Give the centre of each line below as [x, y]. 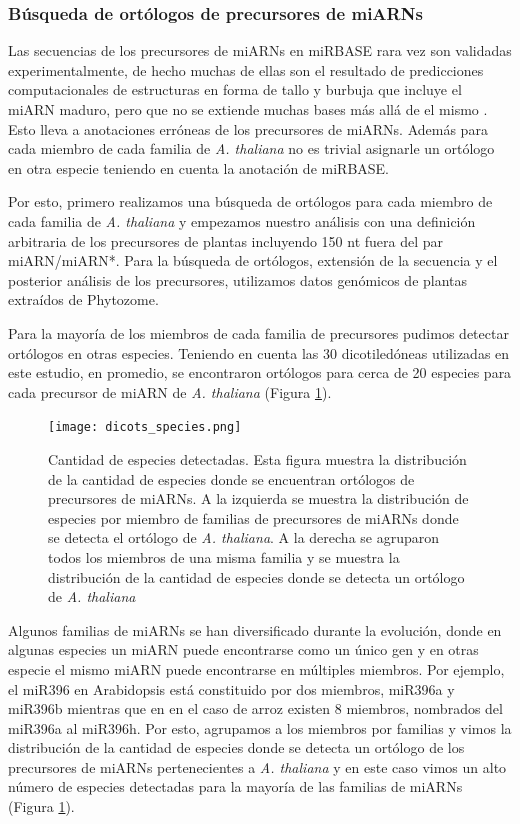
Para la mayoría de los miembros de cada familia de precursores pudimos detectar [258, 332]
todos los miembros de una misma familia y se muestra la [224, 556]
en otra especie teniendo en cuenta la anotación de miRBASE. [199, 167]
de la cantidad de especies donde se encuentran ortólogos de [231, 478]
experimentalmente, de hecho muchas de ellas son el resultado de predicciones [246, 69]
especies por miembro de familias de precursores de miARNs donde [253, 517]
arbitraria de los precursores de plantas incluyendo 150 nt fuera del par [226, 240]
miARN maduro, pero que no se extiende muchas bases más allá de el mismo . [248, 109]
